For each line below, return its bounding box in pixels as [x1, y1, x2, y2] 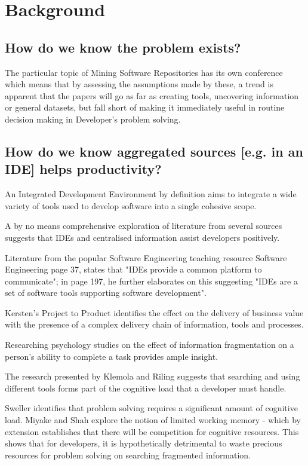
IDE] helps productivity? [5, 160, 162, 178]
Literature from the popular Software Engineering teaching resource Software [5, 251, 287, 264]
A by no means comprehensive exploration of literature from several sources [5, 219, 282, 232]
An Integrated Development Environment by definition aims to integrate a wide [5, 188, 297, 200]
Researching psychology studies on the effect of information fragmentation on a [5, 338, 294, 351]
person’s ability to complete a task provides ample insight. [5, 350, 218, 362]
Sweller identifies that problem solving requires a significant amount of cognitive [5, 402, 298, 414]
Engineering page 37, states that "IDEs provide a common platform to [5, 263, 262, 276]
